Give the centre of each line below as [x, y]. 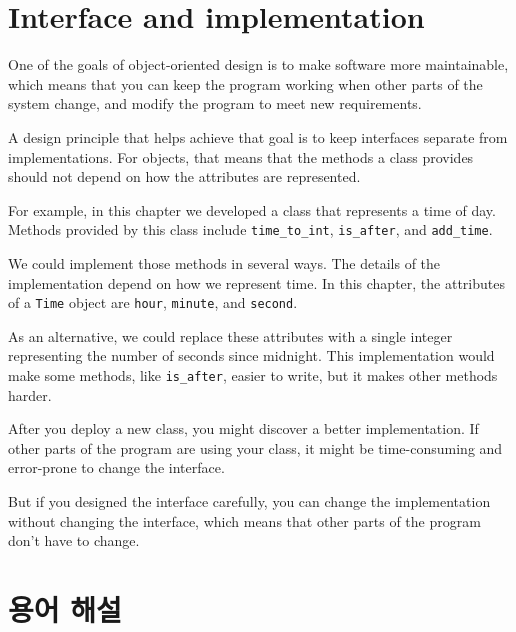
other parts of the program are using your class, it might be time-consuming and [255, 447]
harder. [30, 394]
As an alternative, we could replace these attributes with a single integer [230, 335]
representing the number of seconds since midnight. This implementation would [251, 355]
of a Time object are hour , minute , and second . [153, 302]
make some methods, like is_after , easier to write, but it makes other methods [253, 374]
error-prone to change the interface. [116, 467]
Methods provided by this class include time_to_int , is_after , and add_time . [250, 229]
